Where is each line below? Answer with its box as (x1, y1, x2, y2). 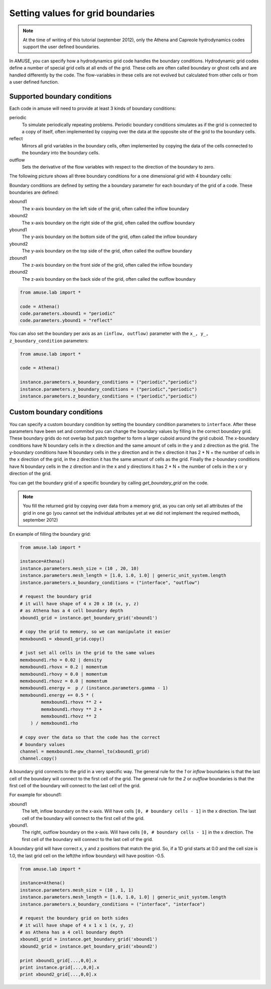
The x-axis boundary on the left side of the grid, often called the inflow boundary (22, 205, 189, 211)
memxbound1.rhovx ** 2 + (41, 699, 102, 705)
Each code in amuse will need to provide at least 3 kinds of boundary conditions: (9, 105, 177, 111)
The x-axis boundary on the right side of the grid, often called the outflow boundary (22, 219, 195, 226)
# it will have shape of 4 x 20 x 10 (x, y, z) (20, 601, 139, 606)
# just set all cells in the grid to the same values (20, 650, 155, 656)
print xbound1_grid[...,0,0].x (20, 957, 97, 963)
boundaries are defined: (9, 189, 59, 196)
